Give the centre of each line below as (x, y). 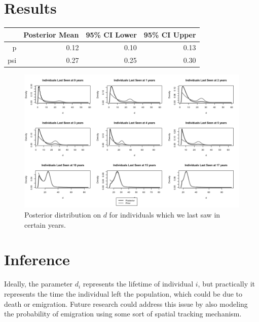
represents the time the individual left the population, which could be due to (123, 293)
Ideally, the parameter (39, 284)
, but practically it (227, 284)
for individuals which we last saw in (165, 215)
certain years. (45, 224)
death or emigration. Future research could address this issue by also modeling (126, 303)
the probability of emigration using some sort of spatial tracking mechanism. (123, 314)
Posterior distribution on (63, 215)
